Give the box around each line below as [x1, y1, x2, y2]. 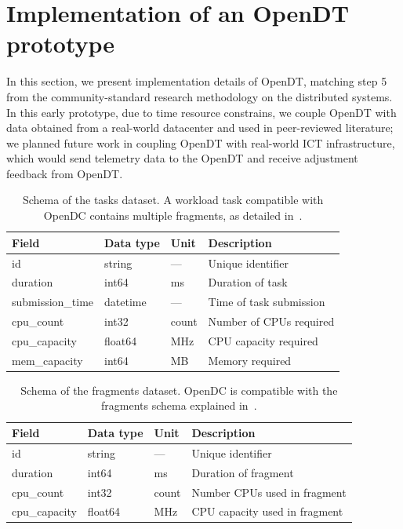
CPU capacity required [208, 332, 318, 348]
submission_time [12, 294, 94, 310]
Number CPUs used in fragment [191, 483, 347, 500]
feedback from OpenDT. [6, 165, 123, 181]
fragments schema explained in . [101, 397, 257, 414]
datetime [104, 294, 147, 310]
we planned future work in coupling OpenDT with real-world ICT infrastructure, [6, 134, 395, 151]
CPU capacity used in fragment [191, 503, 343, 520]
